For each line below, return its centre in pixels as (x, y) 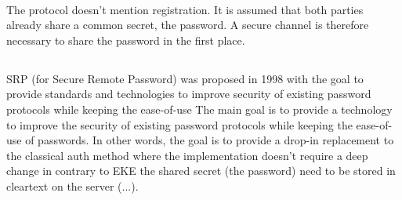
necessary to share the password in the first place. (126, 40)
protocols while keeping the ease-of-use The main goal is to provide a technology (199, 109)
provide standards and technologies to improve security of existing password (189, 94)
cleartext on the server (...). (72, 185)
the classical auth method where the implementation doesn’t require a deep (187, 155)
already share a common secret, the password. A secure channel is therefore (188, 25)
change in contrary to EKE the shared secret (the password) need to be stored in (201, 171)
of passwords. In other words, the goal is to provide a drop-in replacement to (210, 140)
